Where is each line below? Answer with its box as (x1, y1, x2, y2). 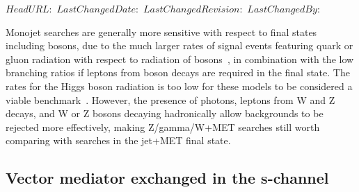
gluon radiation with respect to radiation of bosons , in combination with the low (6, 51, 354, 66)
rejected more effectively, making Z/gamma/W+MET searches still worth (6, 119, 320, 134)
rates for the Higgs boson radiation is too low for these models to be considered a (6, 78, 353, 93)
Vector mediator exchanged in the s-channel (6, 167, 329, 189)
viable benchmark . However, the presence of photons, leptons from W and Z (6, 92, 335, 107)
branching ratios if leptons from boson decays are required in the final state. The (6, 65, 350, 80)
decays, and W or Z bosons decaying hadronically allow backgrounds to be (6, 106, 324, 121)
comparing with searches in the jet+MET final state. (6, 133, 231, 148)
